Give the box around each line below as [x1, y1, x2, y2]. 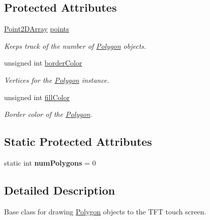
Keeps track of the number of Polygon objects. [4, 40, 146, 51]
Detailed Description [4, 182, 115, 198]
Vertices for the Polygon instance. [4, 74, 109, 85]
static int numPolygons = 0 [4, 157, 96, 168]
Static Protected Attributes [4, 134, 152, 149]
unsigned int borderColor [4, 57, 82, 68]
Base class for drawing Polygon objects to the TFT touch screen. [4, 206, 206, 216]
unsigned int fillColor [4, 91, 70, 102]
